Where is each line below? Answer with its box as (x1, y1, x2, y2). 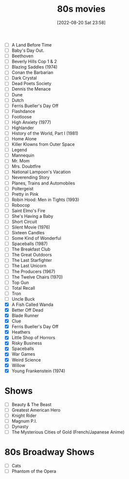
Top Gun (11, 279, 29, 285)
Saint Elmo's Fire (11, 207, 46, 213)
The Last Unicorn (11, 263, 47, 269)
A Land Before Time (11, 42, 52, 47)
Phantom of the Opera (11, 468, 56, 474)
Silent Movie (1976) (11, 224, 51, 230)
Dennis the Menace (11, 86, 51, 92)
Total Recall (11, 285, 35, 291)
